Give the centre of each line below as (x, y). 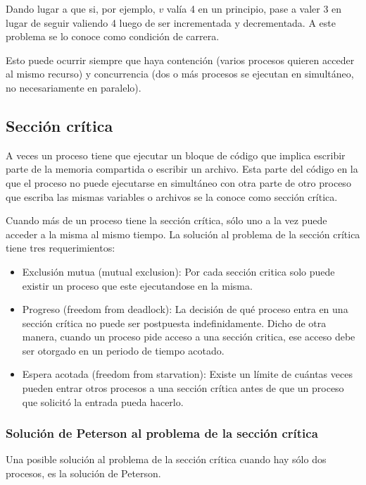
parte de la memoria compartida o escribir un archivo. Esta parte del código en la (182, 169)
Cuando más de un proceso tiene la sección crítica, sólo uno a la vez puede (166, 220)
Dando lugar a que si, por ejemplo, (81, 8)
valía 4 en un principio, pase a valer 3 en (254, 8)
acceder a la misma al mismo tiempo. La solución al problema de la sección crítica (183, 234)
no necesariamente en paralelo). (74, 87)
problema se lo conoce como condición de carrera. (113, 36)
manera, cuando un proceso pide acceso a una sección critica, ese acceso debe (189, 337)
